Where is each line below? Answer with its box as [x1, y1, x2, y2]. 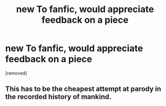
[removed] [5, 70, 27, 76]
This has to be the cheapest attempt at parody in [5, 85, 161, 93]
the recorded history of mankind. [5, 92, 112, 101]
